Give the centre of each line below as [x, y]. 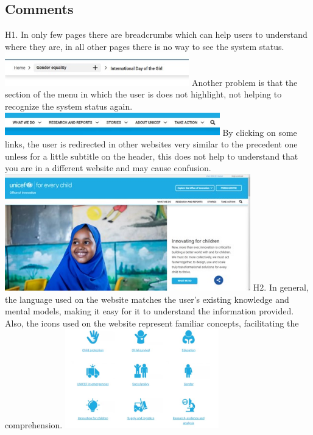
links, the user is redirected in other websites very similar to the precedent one [151, 143]
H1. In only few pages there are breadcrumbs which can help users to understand [156, 34]
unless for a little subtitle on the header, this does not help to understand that [152, 156]
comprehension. [34, 425]
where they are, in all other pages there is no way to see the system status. [145, 46]
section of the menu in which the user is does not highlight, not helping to [143, 94]
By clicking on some [260, 132]
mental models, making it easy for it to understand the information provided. [149, 311]
